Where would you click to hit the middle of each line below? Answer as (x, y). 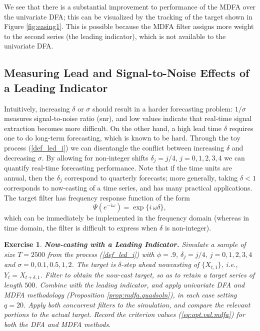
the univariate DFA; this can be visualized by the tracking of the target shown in (128, 16)
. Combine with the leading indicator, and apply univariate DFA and (140, 285)
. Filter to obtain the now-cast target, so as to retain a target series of (147, 274)
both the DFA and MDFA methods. (57, 324)
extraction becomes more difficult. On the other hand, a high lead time (113, 128)
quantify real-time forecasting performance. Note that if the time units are (118, 167)
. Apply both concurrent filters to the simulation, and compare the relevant (137, 304)
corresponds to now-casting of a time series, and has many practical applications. (128, 188)
